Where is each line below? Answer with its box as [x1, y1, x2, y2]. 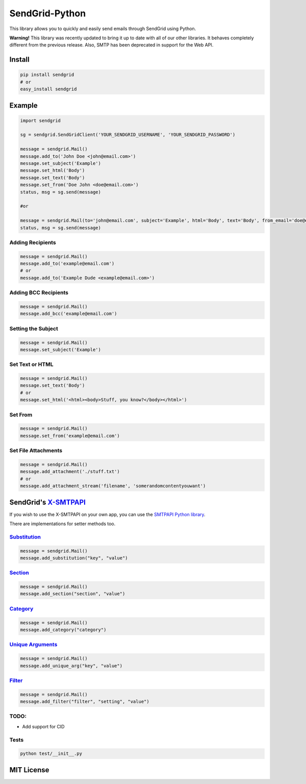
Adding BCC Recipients [9, 289, 69, 296]
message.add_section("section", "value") [20, 591, 125, 597]
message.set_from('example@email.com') [20, 433, 120, 438]
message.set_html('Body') [20, 167, 85, 174]
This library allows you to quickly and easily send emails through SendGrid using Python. [9, 26, 196, 32]
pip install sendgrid [20, 72, 74, 78]
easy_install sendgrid [20, 86, 77, 92]
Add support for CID [22, 723, 65, 729]
